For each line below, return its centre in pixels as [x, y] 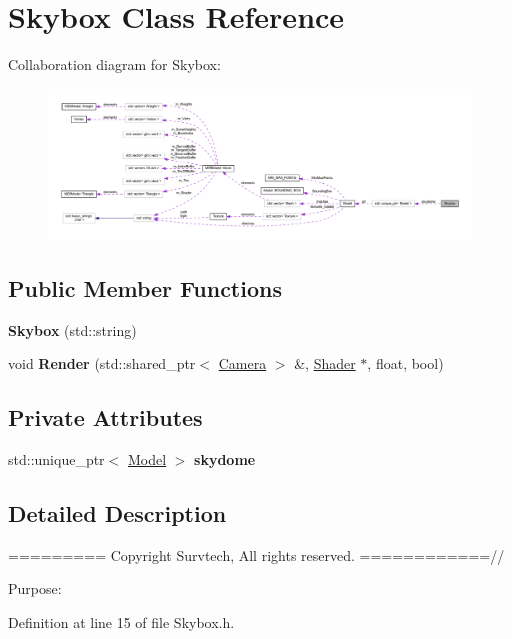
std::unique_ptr [56, 459]
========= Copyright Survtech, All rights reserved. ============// [256, 554]
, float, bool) [405, 363]
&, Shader [325, 363]
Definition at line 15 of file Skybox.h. [121, 622]
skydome [225, 459]
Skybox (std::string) [72, 329]
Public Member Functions [145, 287]
